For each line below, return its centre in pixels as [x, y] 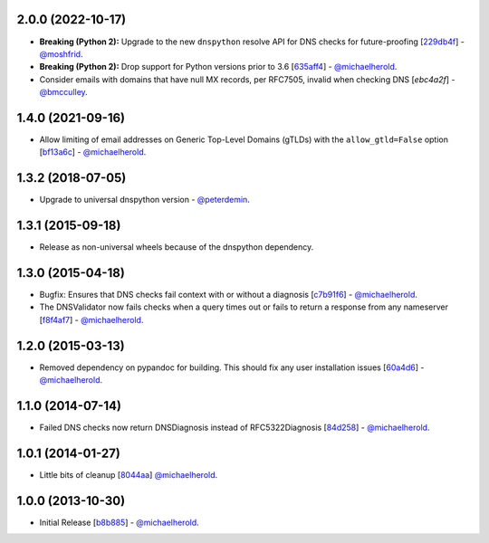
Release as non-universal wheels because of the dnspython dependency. [177, 247]
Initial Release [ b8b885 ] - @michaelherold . [119, 522]
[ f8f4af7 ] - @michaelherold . [91, 319]
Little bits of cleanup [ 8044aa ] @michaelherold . [129, 474]
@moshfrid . [61, 53]
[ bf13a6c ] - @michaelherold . [93, 152]
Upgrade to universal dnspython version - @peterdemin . [145, 200]
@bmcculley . [63, 92]
